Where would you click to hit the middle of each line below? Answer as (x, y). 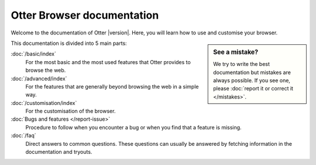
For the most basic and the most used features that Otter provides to (108, 62)
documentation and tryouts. (59, 152)
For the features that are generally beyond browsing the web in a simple (112, 86)
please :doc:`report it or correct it (253, 89)
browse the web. (46, 71)
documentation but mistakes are (252, 72)
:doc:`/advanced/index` (39, 78)
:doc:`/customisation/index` (44, 103)
